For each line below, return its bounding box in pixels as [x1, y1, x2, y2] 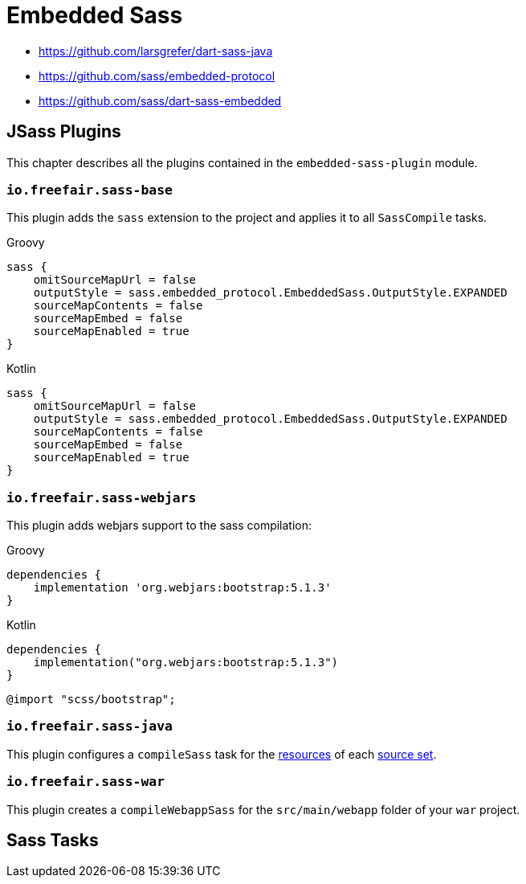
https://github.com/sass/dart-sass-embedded [39, 93, 282, 108]
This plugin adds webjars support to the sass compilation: [6, 518, 312, 533]
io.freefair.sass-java [6, 718, 173, 735]
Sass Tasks [6, 830, 99, 851]
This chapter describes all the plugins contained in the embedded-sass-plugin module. [6, 155, 478, 170]
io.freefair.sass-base [6, 182, 173, 198]
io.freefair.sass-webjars [6, 489, 197, 505]
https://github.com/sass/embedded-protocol [39, 68, 275, 83]
